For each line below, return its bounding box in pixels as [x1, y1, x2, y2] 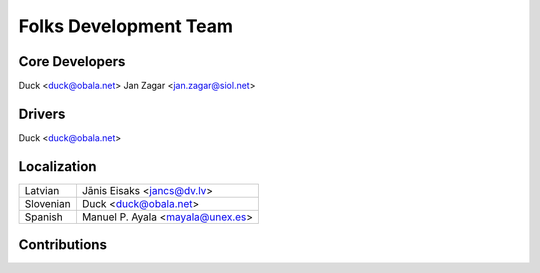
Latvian [24, 183, 60, 197]
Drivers [18, 105, 66, 122]
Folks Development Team [18, 15, 234, 37]
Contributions [18, 236, 107, 254]
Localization [18, 158, 97, 175]
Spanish [24, 210, 64, 224]
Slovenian [24, 196, 71, 210]
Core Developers [18, 53, 126, 70]
